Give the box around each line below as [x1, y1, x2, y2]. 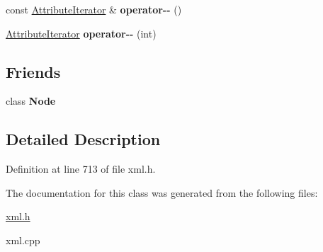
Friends [6, 60, 61, 82]
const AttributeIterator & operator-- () [6, 2, 182, 16]
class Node [6, 93, 56, 108]
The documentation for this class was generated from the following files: [6, 185, 318, 200]
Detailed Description [6, 128, 161, 150]
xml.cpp [6, 232, 40, 247]
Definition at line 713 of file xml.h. [6, 161, 156, 176]
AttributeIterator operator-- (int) [6, 25, 157, 40]
